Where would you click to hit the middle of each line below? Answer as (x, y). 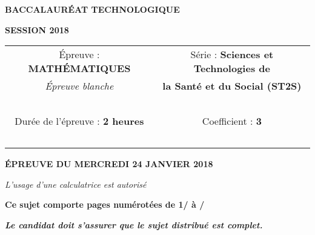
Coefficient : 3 (232, 121)
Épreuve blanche (79, 86)
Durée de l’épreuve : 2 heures (79, 121)
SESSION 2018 (37, 29)
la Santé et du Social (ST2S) (232, 86)
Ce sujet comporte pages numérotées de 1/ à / (105, 204)
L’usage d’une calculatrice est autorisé (76, 184)
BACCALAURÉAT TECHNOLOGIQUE (92, 9)
